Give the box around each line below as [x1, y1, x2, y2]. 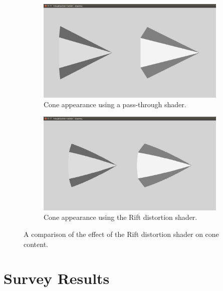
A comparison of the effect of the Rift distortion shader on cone [24, 228, 219, 239]
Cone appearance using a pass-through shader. [44, 99, 186, 110]
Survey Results [4, 268, 110, 288]
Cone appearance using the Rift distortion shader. [44, 212, 197, 222]
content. [24, 238, 48, 249]
